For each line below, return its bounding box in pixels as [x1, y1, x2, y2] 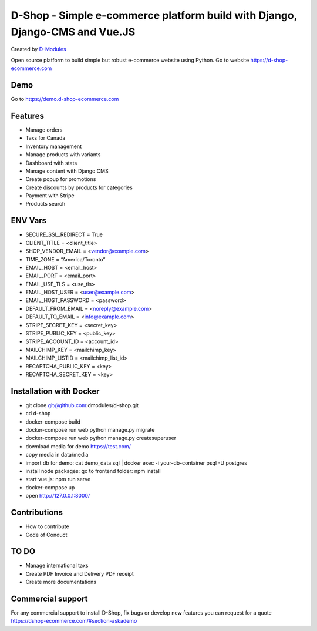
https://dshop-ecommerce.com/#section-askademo [11, 617, 137, 625]
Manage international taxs [25, 562, 89, 569]
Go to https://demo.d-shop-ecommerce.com [11, 96, 119, 103]
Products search [25, 200, 66, 207]
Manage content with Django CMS [25, 167, 109, 174]
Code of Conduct [25, 531, 68, 538]
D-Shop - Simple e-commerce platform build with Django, [11, 9, 298, 22]
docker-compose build [25, 418, 80, 425]
